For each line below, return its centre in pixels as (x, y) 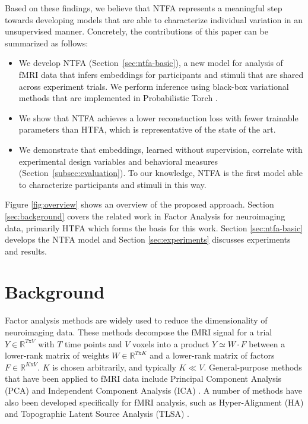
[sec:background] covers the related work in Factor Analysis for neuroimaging (145, 216)
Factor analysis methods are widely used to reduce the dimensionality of (136, 320)
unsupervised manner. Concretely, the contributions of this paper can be (136, 31)
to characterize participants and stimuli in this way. (112, 184)
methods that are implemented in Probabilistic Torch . (118, 98)
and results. (26, 251)
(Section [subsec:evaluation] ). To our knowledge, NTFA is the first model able (161, 173)
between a (267, 343)
